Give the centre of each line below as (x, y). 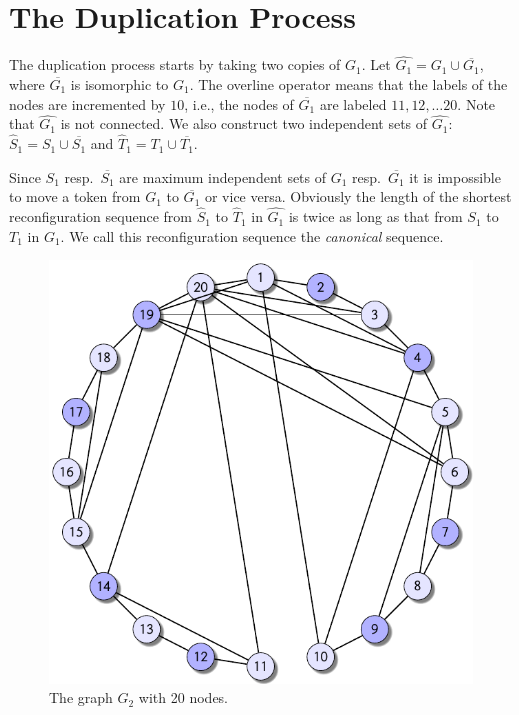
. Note (476, 103)
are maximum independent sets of (223, 176)
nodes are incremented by (87, 103)
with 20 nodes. (183, 697)
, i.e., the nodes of (239, 103)
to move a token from (75, 196)
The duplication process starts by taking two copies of (175, 64)
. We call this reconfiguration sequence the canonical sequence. (252, 235)
